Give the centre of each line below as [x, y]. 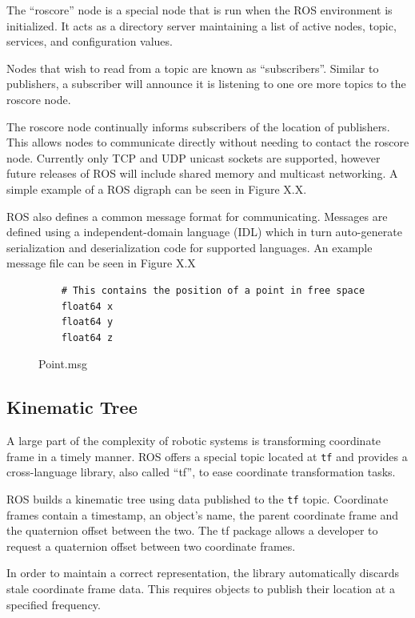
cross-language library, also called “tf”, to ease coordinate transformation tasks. [201, 472]
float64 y [87, 322]
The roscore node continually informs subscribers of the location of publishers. [198, 126]
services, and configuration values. [90, 41]
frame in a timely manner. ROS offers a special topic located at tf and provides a [207, 456]
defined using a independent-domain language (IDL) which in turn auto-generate [204, 232]
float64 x [87, 306]
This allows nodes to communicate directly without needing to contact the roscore [208, 142]
